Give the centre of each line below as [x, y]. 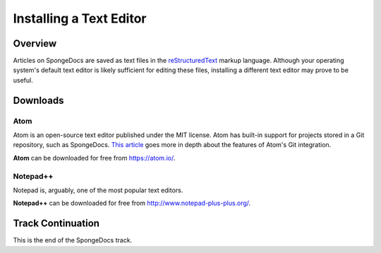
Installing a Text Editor [80, 18]
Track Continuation [56, 224]
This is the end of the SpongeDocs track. [73, 240]
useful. [23, 80]
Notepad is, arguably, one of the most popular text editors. [98, 190]
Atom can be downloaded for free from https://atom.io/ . [94, 158]
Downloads [38, 100]
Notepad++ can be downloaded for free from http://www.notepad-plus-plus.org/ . [132, 203]
